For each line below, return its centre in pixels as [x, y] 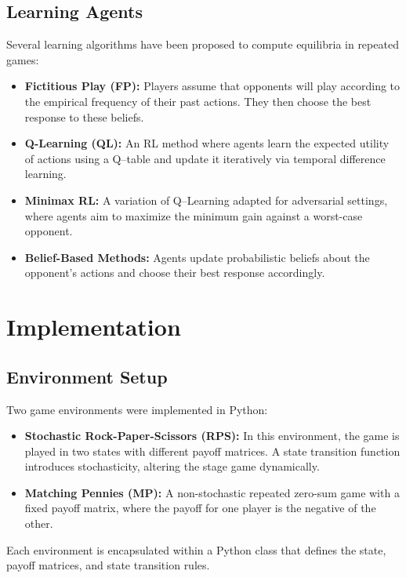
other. [39, 523]
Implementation [94, 327]
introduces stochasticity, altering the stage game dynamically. [172, 466]
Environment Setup [87, 376]
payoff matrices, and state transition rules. [108, 565]
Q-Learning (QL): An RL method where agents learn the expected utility [207, 143]
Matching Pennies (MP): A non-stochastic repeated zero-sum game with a [212, 492]
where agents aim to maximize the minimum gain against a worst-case [194, 215]
